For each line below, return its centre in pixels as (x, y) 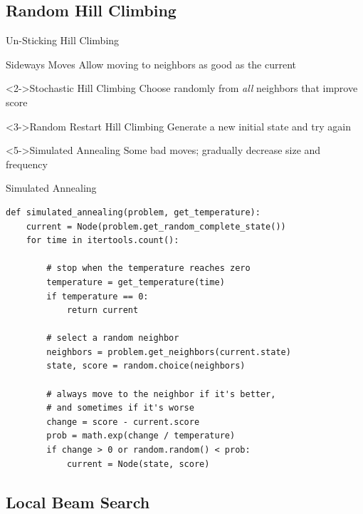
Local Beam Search (78, 502)
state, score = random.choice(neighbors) (146, 366)
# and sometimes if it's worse (120, 408)
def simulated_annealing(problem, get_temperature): (133, 212)
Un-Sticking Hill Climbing (63, 40)
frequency (27, 164)
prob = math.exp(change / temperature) (141, 436)
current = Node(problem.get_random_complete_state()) (156, 226)
